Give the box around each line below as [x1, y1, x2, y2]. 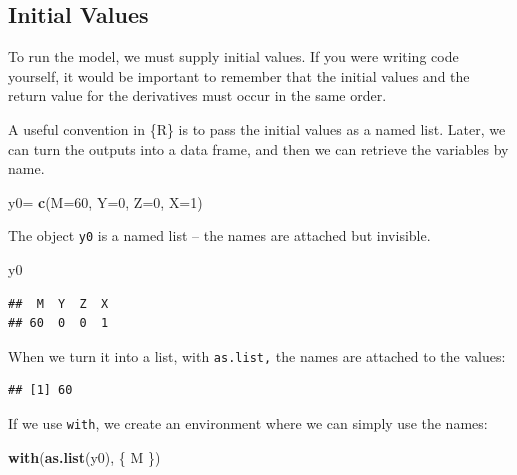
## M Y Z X [8, 296, 109, 311]
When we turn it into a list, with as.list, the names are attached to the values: [8, 345, 506, 366]
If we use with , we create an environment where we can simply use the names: [8, 413, 488, 434]
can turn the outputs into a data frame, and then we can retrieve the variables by [8, 138, 509, 159]
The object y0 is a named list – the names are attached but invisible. [8, 225, 431, 246]
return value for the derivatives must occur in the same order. [8, 85, 387, 106]
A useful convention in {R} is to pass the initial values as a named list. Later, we [8, 118, 506, 139]
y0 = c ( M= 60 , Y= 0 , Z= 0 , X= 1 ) [8, 191, 203, 212]
